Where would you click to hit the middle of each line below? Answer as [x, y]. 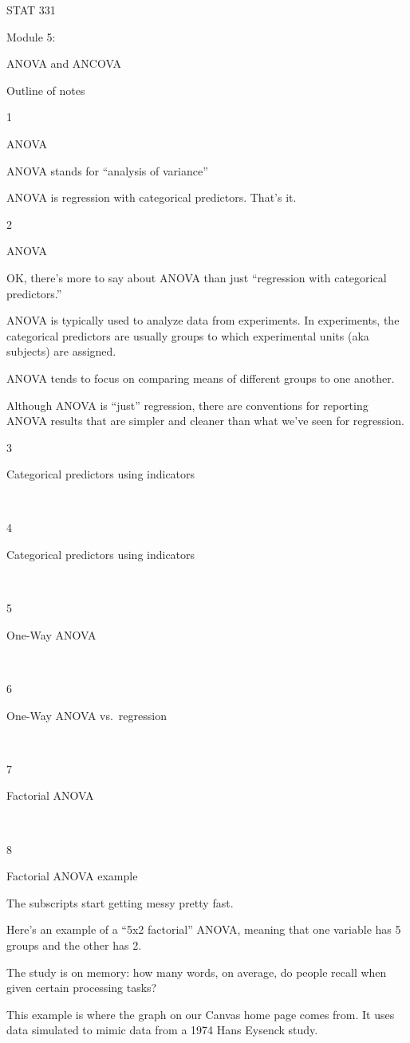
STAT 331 [31, 10]
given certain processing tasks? [82, 988]
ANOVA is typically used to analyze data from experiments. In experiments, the [203, 320]
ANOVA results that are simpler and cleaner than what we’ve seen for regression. [205, 421]
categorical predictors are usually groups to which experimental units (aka [188, 335]
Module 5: [31, 36]
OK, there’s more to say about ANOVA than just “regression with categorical [197, 277]
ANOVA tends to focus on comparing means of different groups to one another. [201, 378]
